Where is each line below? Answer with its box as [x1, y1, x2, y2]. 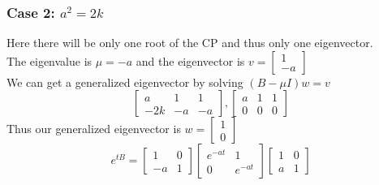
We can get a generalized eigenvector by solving [6, 73, 243, 90]
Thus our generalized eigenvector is [6, 120, 181, 137]
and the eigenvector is [136, 52, 245, 69]
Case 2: [6, 2, 55, 22]
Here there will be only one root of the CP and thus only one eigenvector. [6, 34, 373, 51]
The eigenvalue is [6, 52, 93, 69]
